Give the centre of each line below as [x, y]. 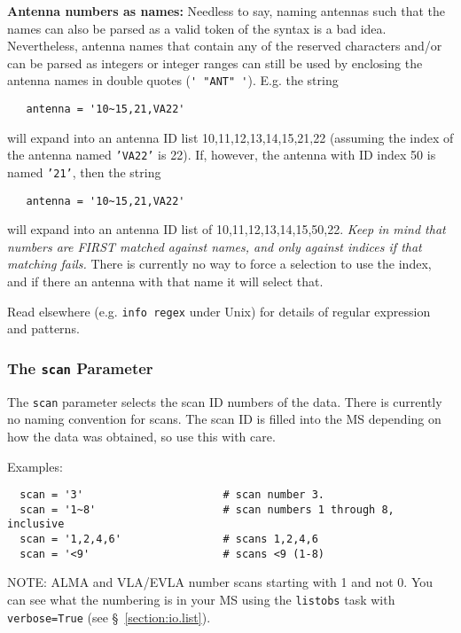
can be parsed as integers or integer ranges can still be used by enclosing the [215, 63]
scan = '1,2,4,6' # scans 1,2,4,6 [169, 539]
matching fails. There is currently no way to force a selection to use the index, [219, 264]
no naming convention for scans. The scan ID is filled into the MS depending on [224, 419]
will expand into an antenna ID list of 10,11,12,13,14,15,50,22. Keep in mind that [227, 229]
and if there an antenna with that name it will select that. [165, 281]
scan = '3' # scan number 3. [172, 495]
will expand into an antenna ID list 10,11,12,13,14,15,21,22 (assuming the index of [230, 137]
